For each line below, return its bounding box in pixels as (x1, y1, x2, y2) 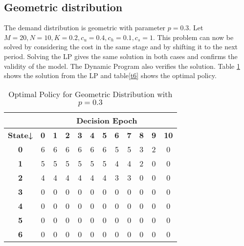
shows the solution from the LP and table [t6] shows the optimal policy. (4, 70, 217, 81)
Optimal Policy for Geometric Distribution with (8, 88, 173, 100)
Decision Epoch (76, 114, 137, 126)
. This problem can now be (153, 32, 234, 42)
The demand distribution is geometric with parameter (4, 22, 166, 33)
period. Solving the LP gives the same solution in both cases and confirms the (4, 51, 238, 61)
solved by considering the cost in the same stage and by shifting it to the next (4, 41, 238, 52)
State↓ (8, 129, 33, 141)
